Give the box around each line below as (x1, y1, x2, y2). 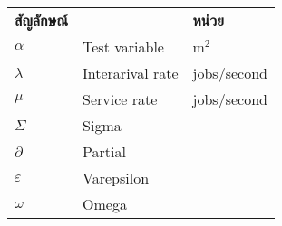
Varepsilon (83, 167, 150, 188)
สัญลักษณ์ (15, 10, 69, 31)
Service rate (83, 89, 158, 109)
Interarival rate (83, 62, 179, 83)
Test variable (83, 36, 164, 57)
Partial (83, 141, 126, 162)
